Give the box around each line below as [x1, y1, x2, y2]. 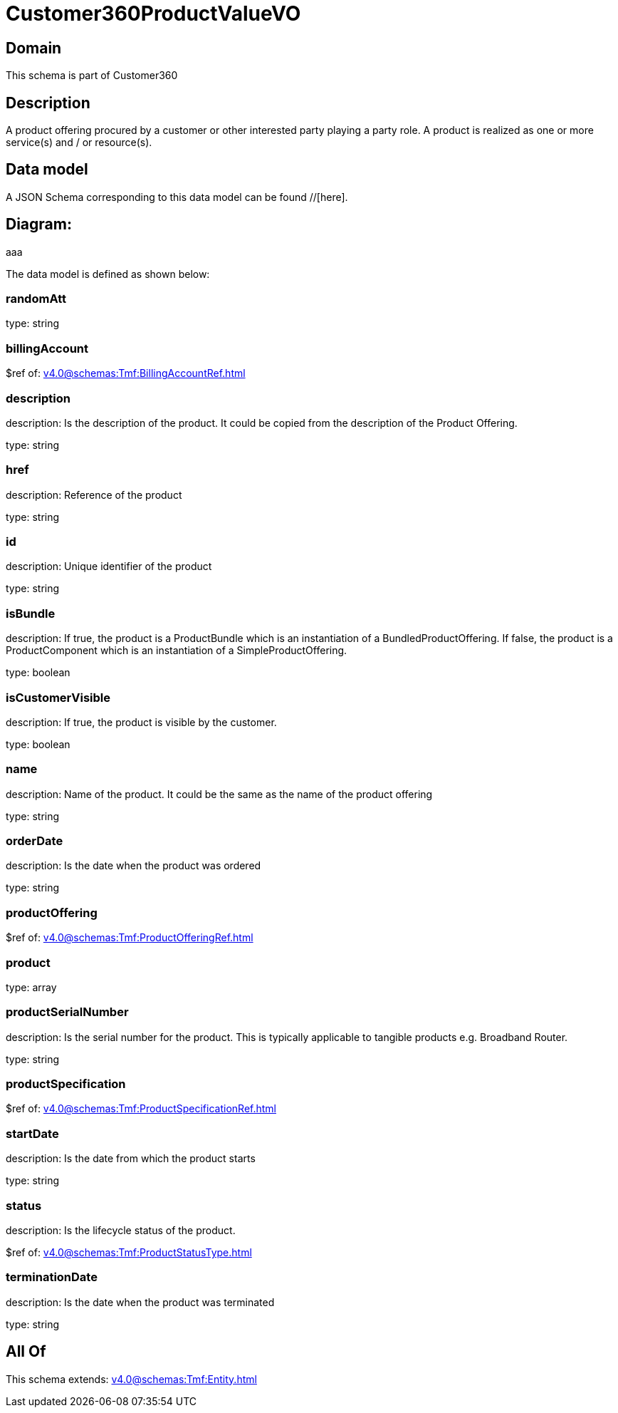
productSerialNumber [6, 1005, 129, 1020]
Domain [6, 38, 62, 57]
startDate [6, 1126, 59, 1141]
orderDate [6, 834, 63, 849]
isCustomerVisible [6, 690, 110, 705]
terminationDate [6, 1270, 98, 1285]
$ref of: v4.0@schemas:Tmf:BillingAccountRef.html [6, 367, 246, 380]
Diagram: [6, 215, 72, 234]
